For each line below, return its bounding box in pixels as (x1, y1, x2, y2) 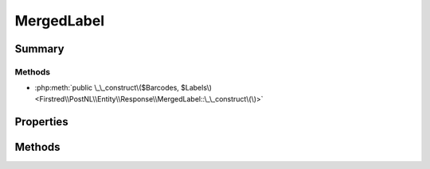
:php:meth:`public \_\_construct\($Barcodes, (34, 83, 179, 93)
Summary (14, 42, 64, 56)
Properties (14, 115, 68, 129)
